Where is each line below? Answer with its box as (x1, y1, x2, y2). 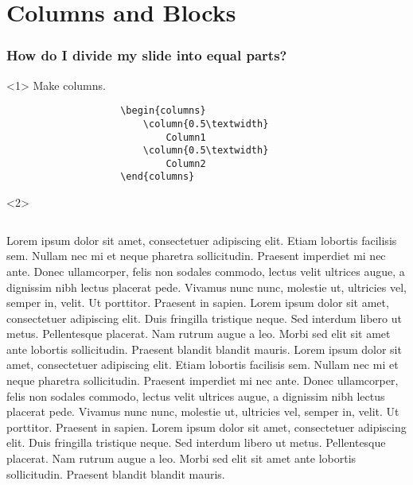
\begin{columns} (120, 105, 206, 117)
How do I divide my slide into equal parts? (6, 45, 287, 65)
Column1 (166, 131, 206, 143)
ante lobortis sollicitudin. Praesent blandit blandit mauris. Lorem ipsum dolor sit (6, 340, 402, 357)
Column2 (166, 157, 206, 169)
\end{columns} (120, 171, 195, 183)
